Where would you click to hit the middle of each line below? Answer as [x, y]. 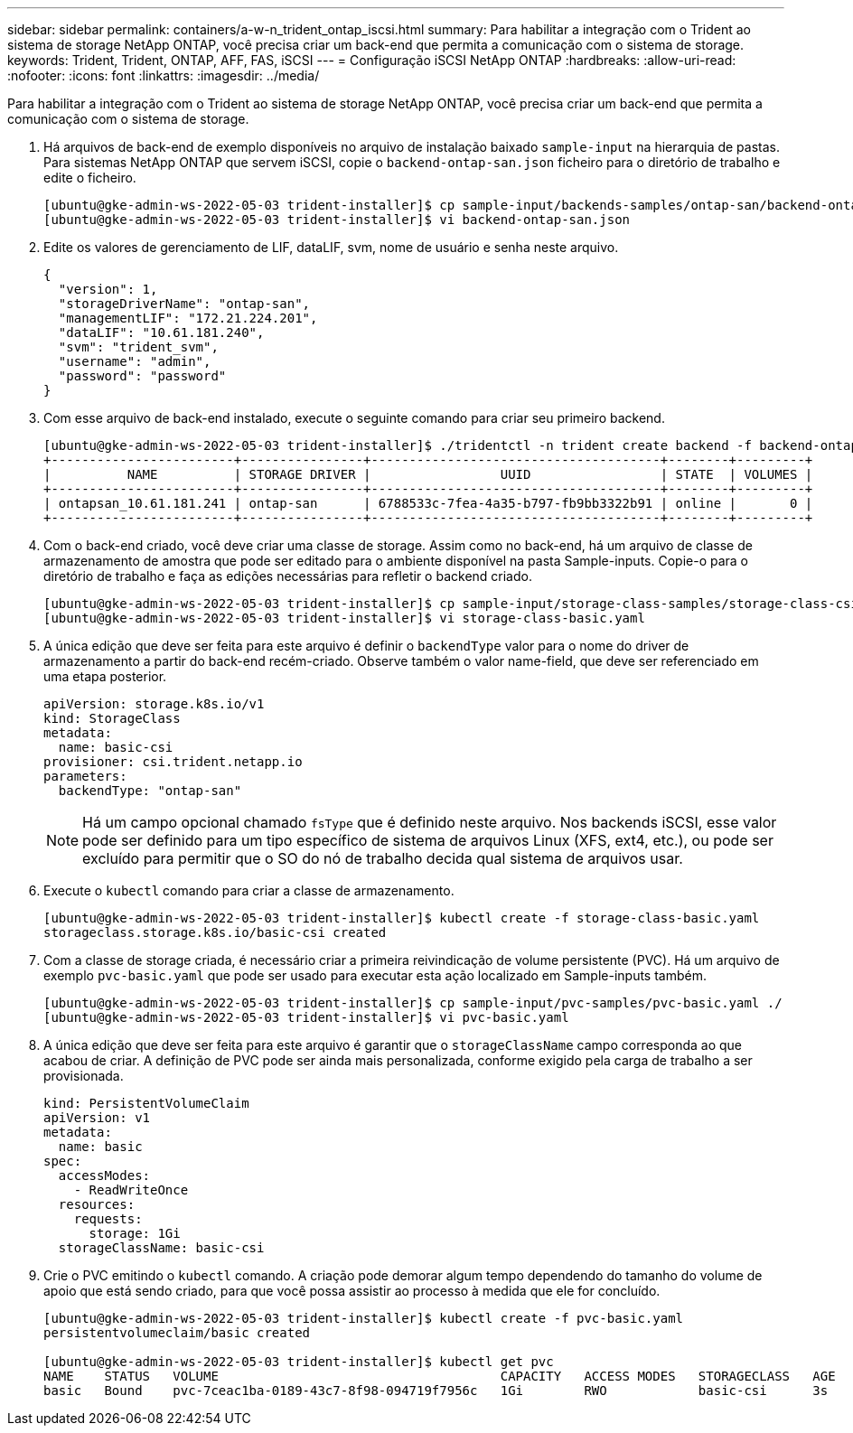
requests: [108, 1219]
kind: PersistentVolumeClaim [146, 1103]
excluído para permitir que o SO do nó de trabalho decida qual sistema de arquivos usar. [383, 858]
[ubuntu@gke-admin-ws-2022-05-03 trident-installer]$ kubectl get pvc [299, 1362]
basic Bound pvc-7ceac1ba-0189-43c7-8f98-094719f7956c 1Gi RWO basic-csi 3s [436, 1391]
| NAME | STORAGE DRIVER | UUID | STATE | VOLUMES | [428, 474]
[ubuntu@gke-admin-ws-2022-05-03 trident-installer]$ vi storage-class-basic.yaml [344, 618]
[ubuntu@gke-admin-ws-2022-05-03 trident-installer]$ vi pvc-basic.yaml [306, 1017]
